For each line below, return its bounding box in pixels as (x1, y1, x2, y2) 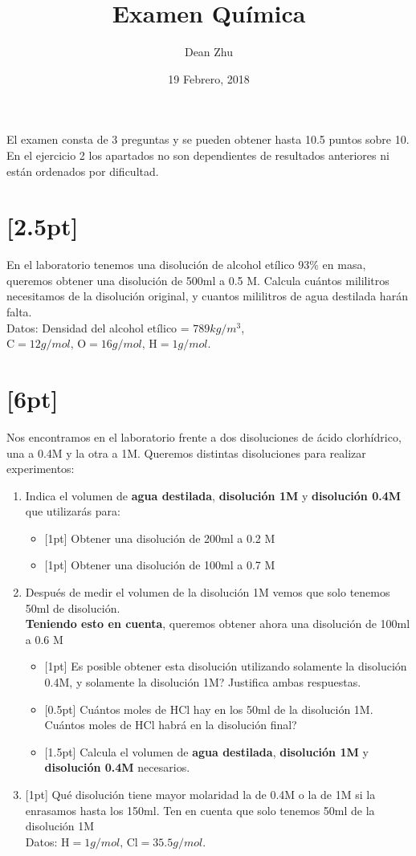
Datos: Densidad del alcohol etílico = (6, 319, 190, 336)
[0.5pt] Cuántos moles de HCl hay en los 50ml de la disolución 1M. (44, 700, 373, 717)
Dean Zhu (184, 43, 234, 60)
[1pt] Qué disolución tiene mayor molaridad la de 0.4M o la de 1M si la (25, 786, 376, 802)
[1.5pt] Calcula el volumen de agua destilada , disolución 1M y (44, 743, 369, 760)
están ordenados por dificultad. (6, 162, 159, 179)
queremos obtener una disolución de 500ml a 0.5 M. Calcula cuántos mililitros (6, 271, 389, 288)
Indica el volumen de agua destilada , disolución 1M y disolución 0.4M (25, 487, 401, 503)
